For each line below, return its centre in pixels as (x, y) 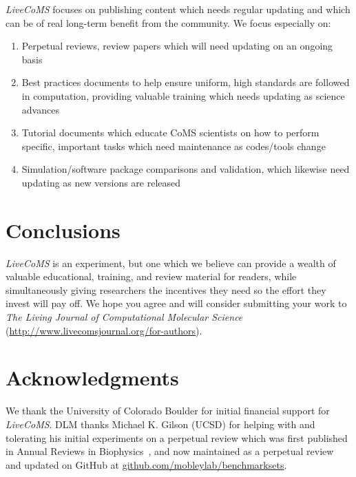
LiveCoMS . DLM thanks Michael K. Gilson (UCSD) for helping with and (160, 424)
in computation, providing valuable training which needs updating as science (183, 95)
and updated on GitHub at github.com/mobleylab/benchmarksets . (146, 464)
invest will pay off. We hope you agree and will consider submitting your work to (176, 303)
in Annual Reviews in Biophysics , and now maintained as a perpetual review (170, 451)
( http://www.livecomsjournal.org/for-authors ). (104, 330)
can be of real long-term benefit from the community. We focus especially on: (168, 22)
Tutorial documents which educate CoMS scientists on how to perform (170, 132)
